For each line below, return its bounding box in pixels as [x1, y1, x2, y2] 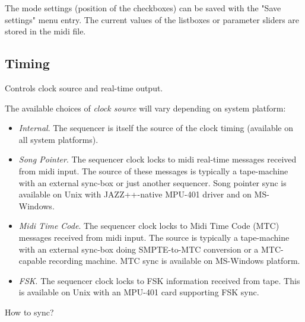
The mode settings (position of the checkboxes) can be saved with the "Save [5, 2, 281, 14]
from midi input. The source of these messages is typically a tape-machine [18, 164, 288, 177]
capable [18, 254, 46, 267]
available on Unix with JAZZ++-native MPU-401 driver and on [18, 188, 252, 200]
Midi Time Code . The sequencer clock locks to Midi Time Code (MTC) [18, 219, 279, 232]
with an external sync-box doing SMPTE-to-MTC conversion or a [18, 243, 259, 255]
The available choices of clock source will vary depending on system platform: [5, 101, 286, 114]
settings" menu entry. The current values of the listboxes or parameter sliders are [5, 13, 300, 25]
